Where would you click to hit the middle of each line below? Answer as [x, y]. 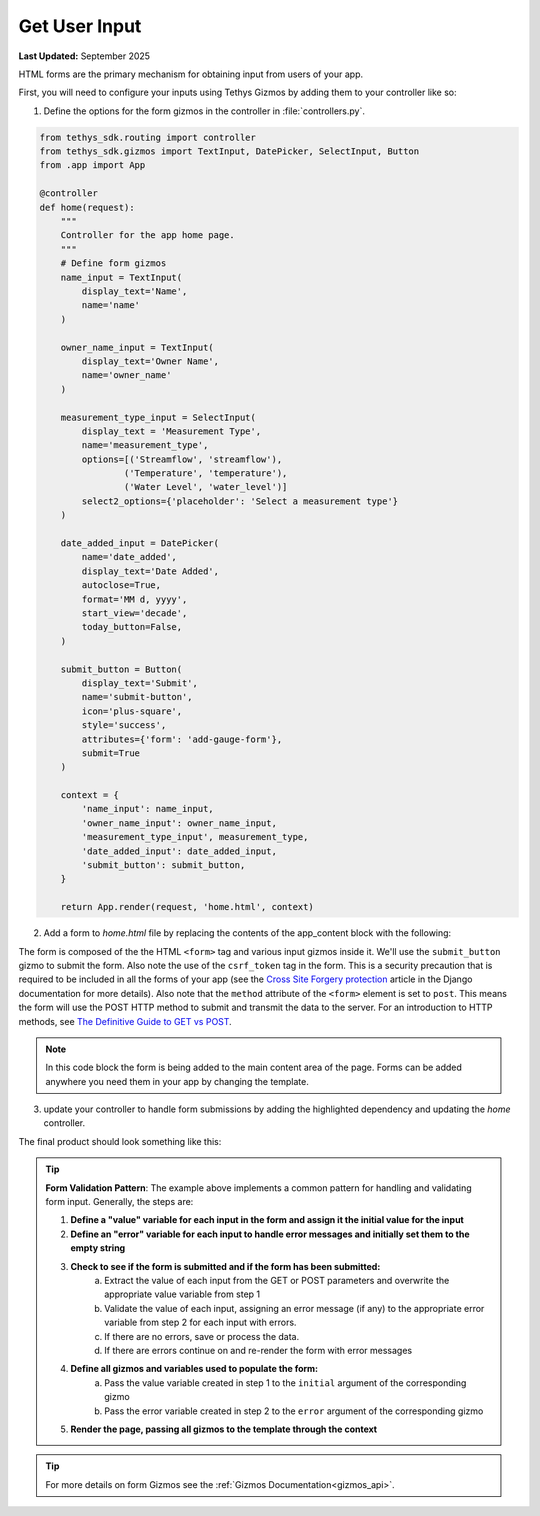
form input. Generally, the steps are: [119, 1202]
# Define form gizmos [113, 263]
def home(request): [87, 207]
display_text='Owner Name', [150, 361]
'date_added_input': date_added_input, [179, 851]
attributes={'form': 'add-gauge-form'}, [182, 739]
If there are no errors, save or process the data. [202, 1336]
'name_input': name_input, [147, 809]
